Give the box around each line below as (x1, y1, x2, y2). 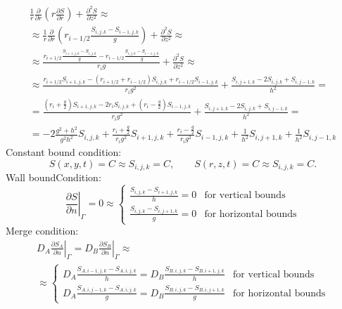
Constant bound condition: (6, 145, 122, 159)
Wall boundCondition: (6, 170, 101, 185)
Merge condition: (6, 223, 79, 238)
